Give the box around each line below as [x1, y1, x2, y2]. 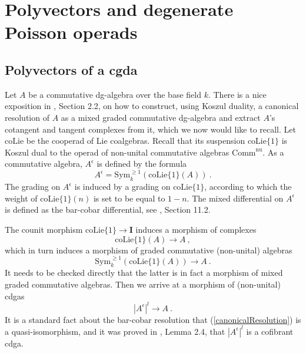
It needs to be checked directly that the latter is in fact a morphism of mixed [5, 266, 283, 279]
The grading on [5, 180, 61, 193]
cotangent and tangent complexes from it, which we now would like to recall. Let [5, 123, 296, 135]
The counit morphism [5, 223, 83, 235]
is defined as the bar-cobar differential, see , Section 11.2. [5, 203, 211, 216]
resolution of [5, 111, 49, 123]
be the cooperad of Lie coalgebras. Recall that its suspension [26, 134, 245, 147]
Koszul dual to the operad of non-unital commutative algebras [5, 146, 229, 158]
